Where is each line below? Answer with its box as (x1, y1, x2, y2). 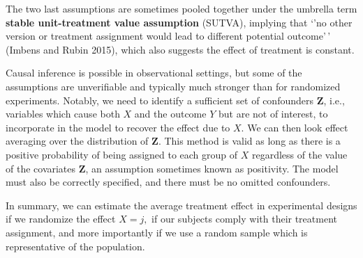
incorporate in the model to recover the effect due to (6, 120, 230, 134)
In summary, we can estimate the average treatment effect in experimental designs (6, 197, 357, 212)
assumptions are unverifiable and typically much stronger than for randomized (6, 79, 341, 93)
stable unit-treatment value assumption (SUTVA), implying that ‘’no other (6, 15, 353, 29)
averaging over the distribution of (6, 134, 149, 148)
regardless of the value (251, 147, 348, 161)
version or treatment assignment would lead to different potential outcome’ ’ (6, 29, 331, 43)
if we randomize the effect (6, 211, 116, 226)
